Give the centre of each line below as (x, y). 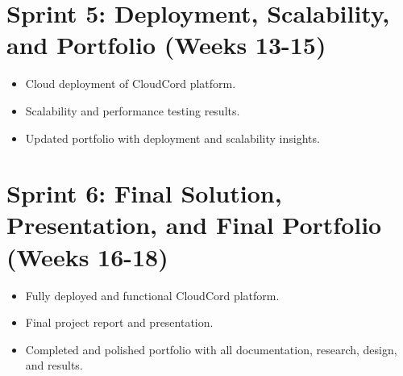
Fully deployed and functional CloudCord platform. (152, 295)
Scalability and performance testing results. (133, 110)
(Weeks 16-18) (87, 256)
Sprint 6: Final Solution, (144, 193)
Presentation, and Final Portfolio (194, 225)
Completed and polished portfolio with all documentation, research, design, (211, 349)
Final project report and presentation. (119, 322)
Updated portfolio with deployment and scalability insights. (172, 138)
